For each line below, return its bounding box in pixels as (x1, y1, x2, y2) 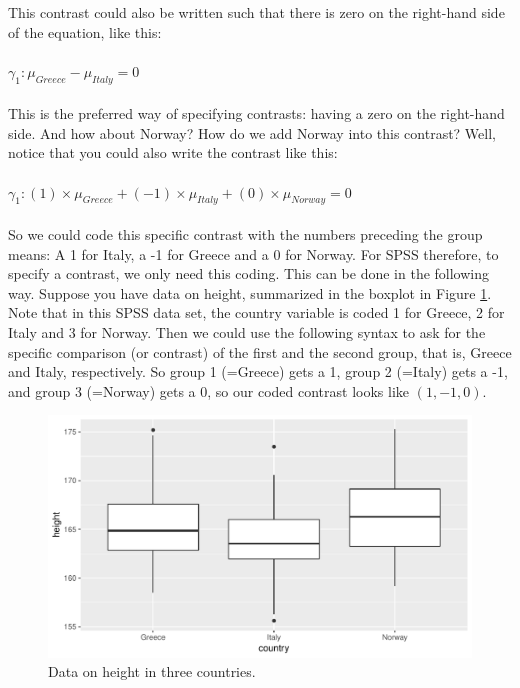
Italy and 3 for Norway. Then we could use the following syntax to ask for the (8, 321, 486, 342)
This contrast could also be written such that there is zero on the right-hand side (8, 2, 505, 22)
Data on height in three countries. (48, 661, 256, 682)
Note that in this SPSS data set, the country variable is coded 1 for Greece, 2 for (8, 302, 505, 323)
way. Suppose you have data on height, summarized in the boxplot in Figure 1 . (8, 282, 492, 303)
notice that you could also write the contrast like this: (8, 142, 338, 163)
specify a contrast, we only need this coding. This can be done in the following (8, 263, 490, 284)
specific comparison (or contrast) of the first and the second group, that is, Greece (8, 341, 512, 362)
